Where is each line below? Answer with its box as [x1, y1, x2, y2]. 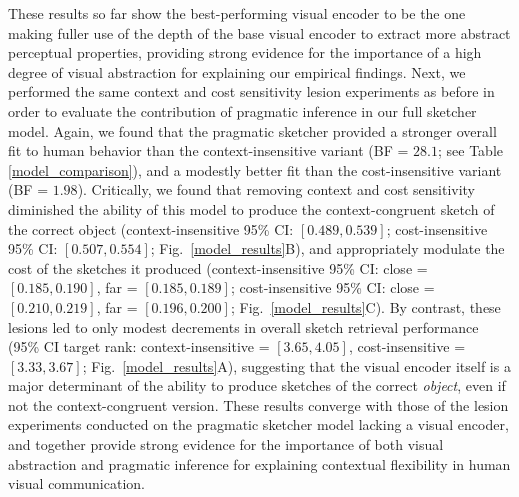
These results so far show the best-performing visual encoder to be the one [8, 3, 466, 23]
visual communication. [8, 473, 145, 494]
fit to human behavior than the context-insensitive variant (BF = [8, 140, 409, 161]
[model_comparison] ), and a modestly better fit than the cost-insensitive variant [8, 159, 502, 180]
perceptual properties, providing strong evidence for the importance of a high [8, 42, 482, 63]
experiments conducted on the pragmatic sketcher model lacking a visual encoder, [8, 414, 509, 435]
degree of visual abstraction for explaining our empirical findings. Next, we [8, 61, 466, 82]
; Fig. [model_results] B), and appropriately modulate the [150, 238, 505, 259]
